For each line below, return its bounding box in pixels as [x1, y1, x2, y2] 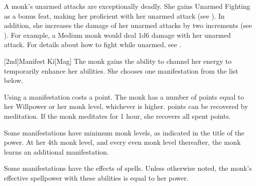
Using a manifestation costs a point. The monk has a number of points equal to [4, 91, 244, 102]
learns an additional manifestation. [4, 146, 109, 157]
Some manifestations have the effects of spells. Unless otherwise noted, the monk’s [4, 163, 252, 173]
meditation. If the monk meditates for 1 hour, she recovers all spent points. [4, 110, 231, 121]
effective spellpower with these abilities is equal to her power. [4, 172, 189, 183]
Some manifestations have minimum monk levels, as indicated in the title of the [4, 127, 245, 137]
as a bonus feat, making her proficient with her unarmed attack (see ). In [4, 10, 225, 21]
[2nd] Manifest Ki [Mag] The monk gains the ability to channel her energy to [4, 55, 232, 66]
